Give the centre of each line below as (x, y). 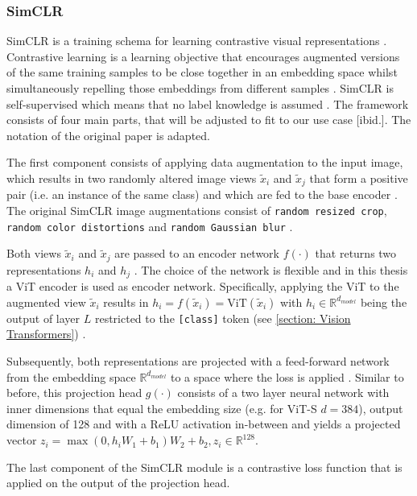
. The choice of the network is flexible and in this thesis (271, 269)
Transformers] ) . (46, 334)
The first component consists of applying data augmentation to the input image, (205, 162)
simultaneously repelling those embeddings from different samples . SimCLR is (200, 88)
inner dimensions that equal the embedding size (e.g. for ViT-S (162, 408)
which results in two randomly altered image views (132, 178)
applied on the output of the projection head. (118, 483)
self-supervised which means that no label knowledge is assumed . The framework (208, 103)
